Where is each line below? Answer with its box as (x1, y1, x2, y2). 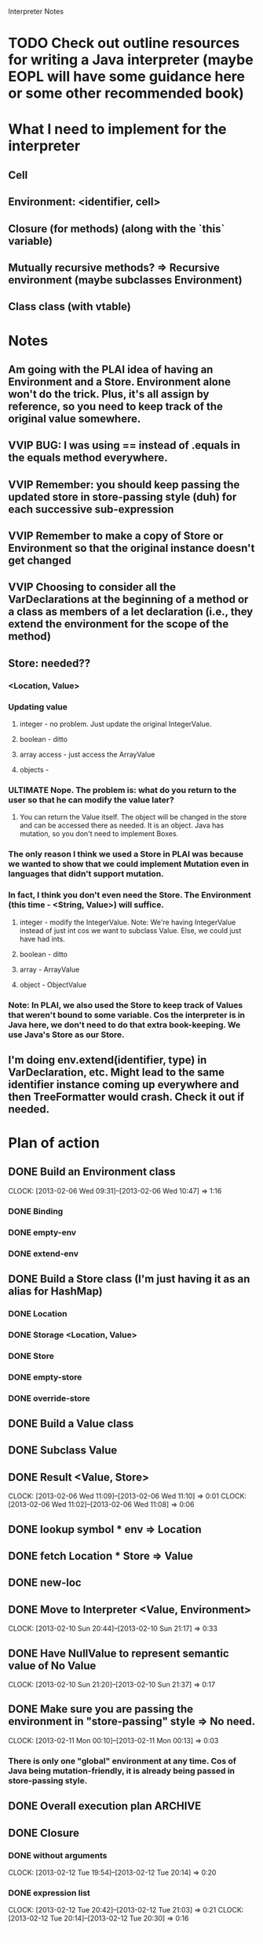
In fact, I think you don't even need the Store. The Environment (8, 890, 251, 901)
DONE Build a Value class (8, 1417, 134, 1431)
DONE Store (8, 1350, 55, 1361)
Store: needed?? (8, 657, 91, 670)
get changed (8, 554, 72, 568)
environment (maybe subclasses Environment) (8, 273, 243, 287)
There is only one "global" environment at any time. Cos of (8, 1755, 237, 1766)
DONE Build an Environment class (8, 1165, 176, 1179)
